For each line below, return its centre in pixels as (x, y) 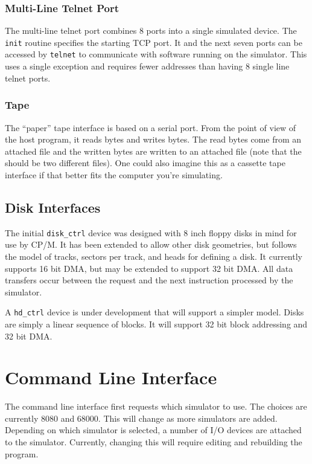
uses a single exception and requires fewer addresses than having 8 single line (147, 66)
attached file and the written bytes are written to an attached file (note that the (153, 151)
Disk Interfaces (53, 207)
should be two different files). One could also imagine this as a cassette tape (145, 163)
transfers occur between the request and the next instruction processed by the (149, 280)
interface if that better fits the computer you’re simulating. (114, 174)
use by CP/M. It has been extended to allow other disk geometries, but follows (151, 244)
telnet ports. (28, 78)
